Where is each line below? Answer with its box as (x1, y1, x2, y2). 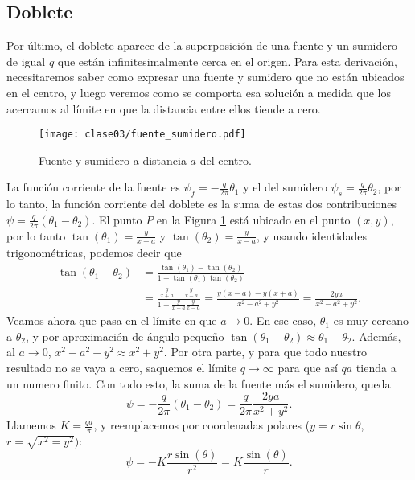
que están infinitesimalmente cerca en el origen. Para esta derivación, (57, 52, 397, 69)
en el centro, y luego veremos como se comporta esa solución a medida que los (6, 84, 391, 101)
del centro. (199, 151, 252, 168)
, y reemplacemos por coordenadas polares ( (93, 416, 310, 433)
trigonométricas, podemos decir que (6, 244, 182, 261)
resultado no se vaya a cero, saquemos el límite (6, 359, 237, 375)
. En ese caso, (249, 312, 317, 329)
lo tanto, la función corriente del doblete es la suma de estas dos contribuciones (6, 195, 397, 212)
